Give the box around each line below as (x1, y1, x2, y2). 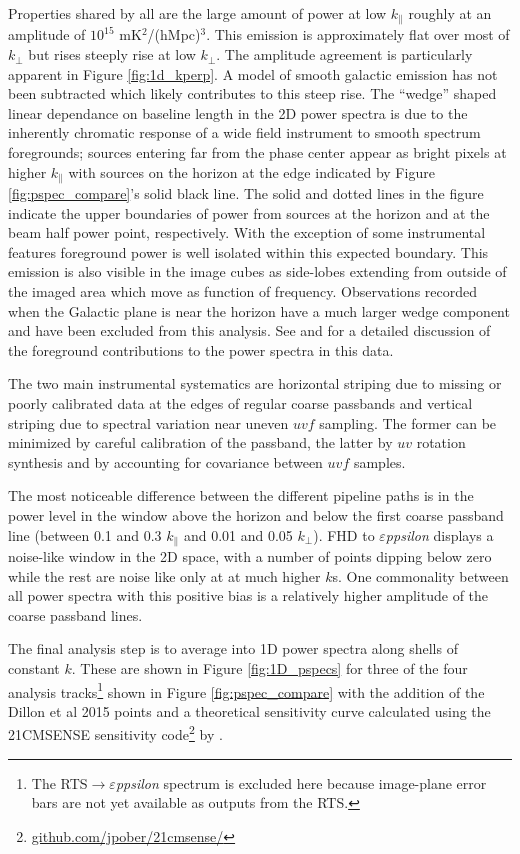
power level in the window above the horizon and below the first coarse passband (8, 504, 504, 525)
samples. (353, 451, 406, 472)
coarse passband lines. (8, 604, 143, 625)
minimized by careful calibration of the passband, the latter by (8, 432, 393, 453)
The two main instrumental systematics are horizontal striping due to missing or (8, 373, 502, 394)
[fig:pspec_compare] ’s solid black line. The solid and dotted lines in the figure (8, 183, 484, 204)
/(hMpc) (147, 24, 201, 45)
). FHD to (313, 524, 375, 545)
